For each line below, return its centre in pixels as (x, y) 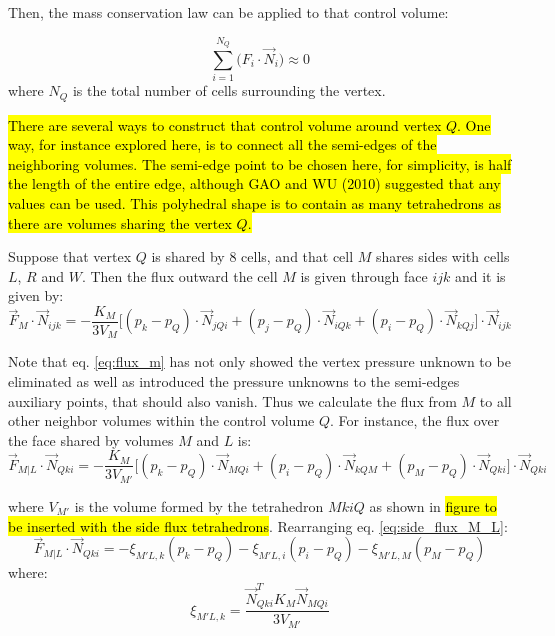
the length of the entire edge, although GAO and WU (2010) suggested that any (254, 183)
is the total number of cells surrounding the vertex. (229, 90)
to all (495, 400)
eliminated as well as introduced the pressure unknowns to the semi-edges (234, 381)
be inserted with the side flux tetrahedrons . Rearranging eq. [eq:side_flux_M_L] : (258, 525)
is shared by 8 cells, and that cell (252, 256)
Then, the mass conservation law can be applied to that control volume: (228, 12)
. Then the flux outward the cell (179, 275)
